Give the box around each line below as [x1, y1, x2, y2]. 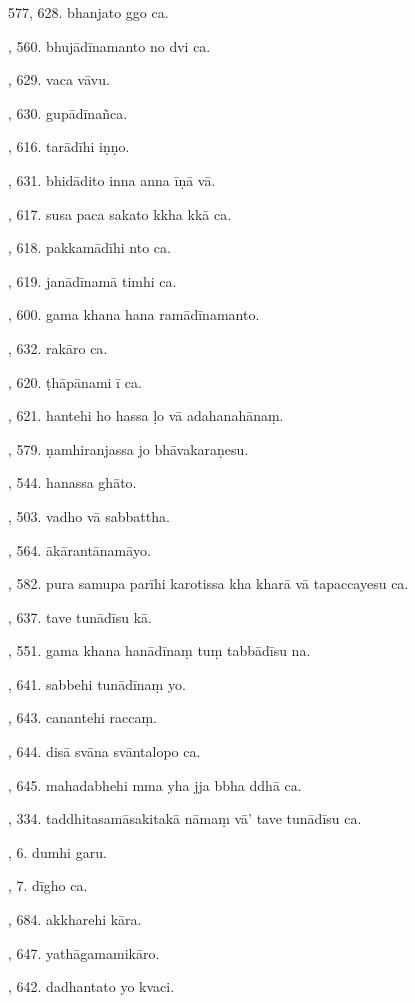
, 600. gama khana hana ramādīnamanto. [8, 304, 260, 325]
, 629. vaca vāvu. [8, 69, 110, 90]
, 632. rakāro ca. [8, 337, 108, 358]
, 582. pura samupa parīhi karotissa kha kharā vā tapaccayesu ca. [8, 573, 409, 594]
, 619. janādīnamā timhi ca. [8, 270, 177, 291]
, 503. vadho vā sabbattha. [8, 505, 170, 526]
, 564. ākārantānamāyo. [8, 539, 151, 560]
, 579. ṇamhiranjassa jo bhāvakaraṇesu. [8, 438, 249, 459]
